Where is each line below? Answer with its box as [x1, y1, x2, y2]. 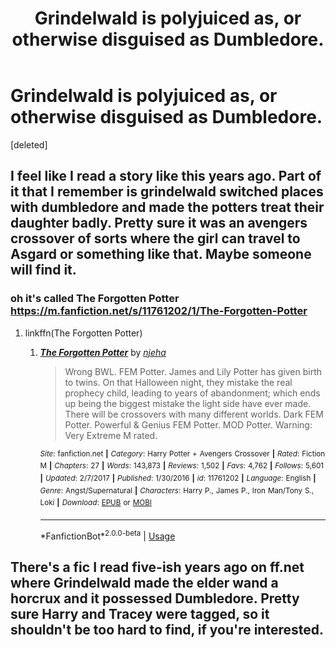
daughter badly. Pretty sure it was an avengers [10, 215, 308, 232]
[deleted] [10, 138, 48, 151]
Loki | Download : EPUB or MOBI [39, 498, 152, 508]
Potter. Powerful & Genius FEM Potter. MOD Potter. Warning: [64, 418, 313, 431]
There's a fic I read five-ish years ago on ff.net [10, 558, 305, 576]
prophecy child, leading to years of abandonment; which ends [64, 387, 321, 399]
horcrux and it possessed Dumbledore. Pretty [10, 590, 300, 607]
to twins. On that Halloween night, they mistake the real [64, 376, 293, 388]
